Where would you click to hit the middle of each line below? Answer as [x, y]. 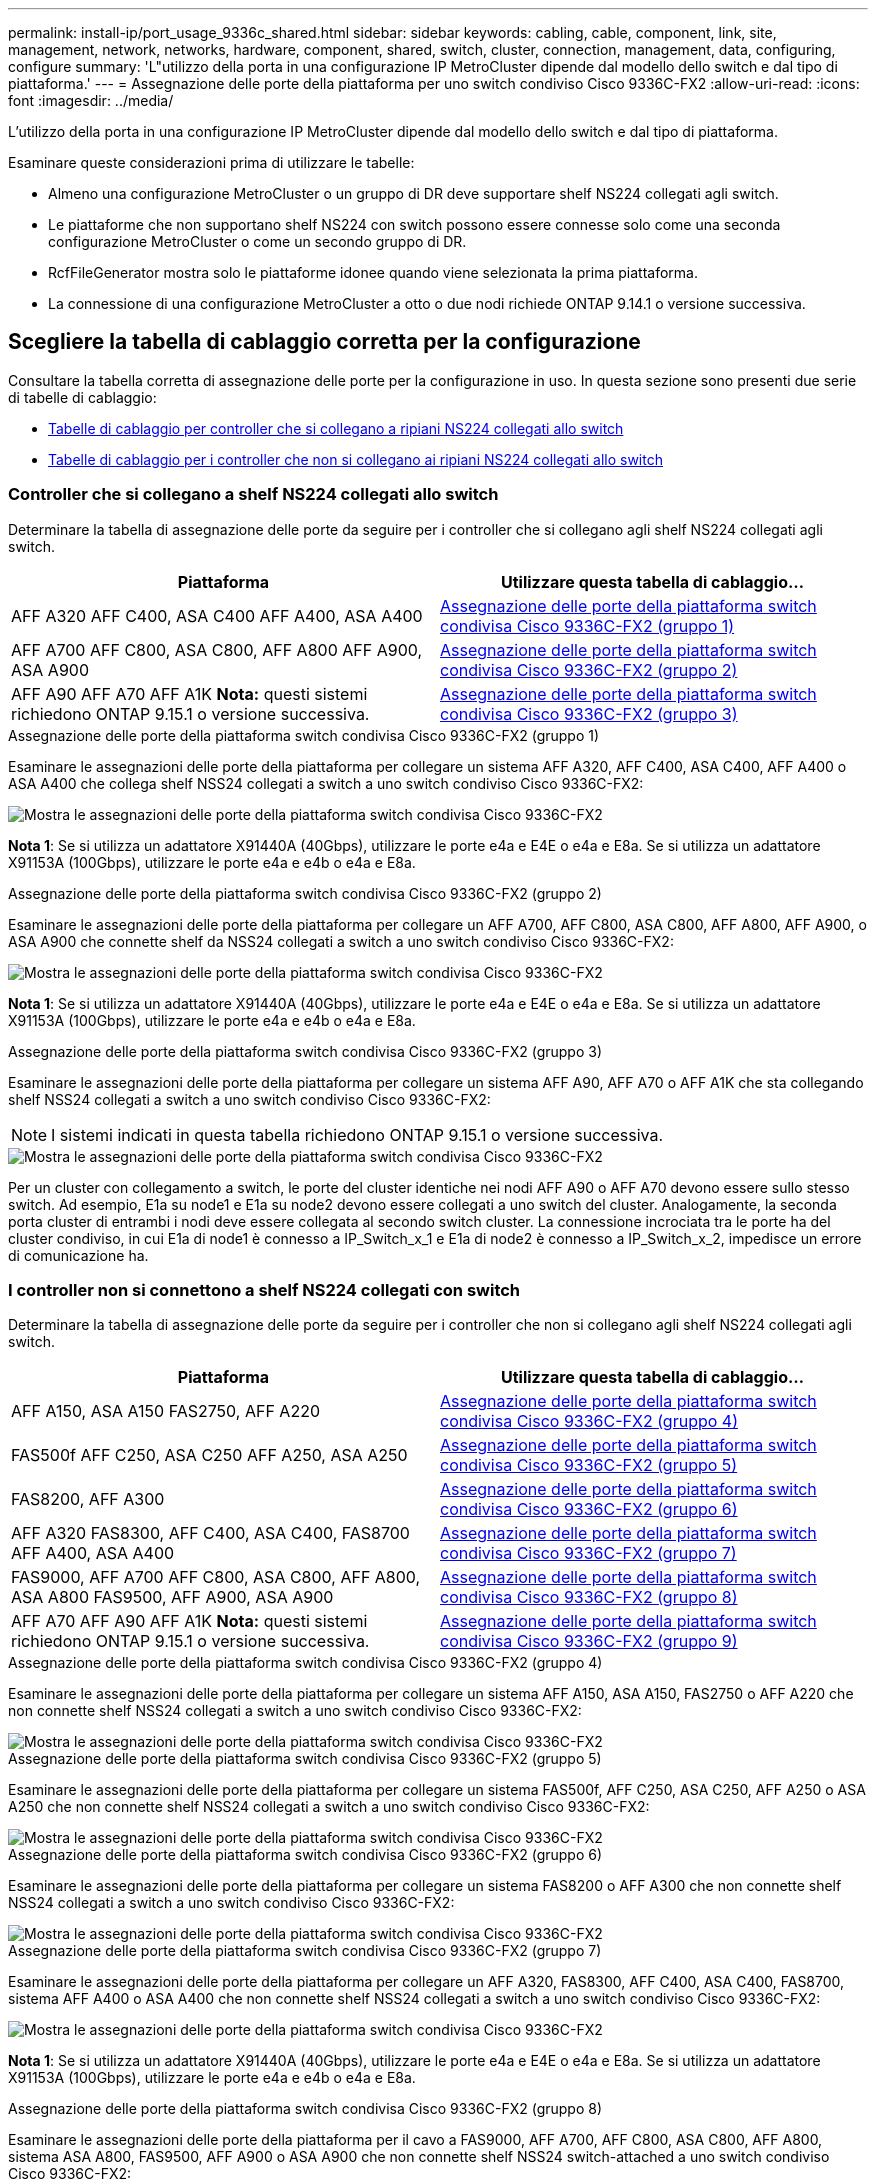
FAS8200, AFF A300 [88, 1499]
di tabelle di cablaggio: [82, 397]
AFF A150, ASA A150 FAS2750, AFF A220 [165, 1411]
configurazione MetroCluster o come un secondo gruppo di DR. [257, 241]
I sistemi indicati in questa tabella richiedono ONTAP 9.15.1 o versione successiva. [357, 1134]
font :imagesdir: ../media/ [91, 100]
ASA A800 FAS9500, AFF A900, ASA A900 [172, 1597]
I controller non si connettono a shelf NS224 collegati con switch [264, 1289]
